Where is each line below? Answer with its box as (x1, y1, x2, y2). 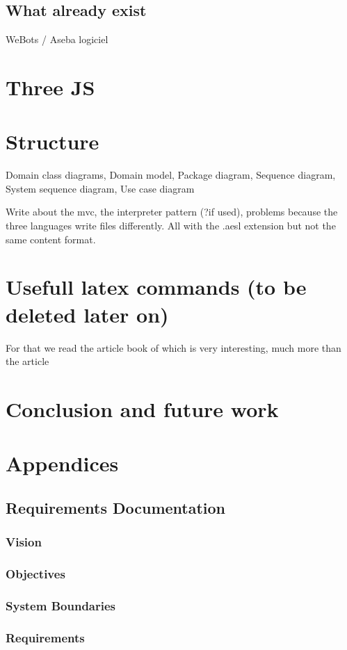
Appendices (6, 449, 119, 478)
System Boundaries (6, 596, 115, 614)
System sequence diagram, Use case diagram (6, 181, 195, 195)
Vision (6, 533, 42, 551)
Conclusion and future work (6, 394, 279, 423)
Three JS (6, 72, 95, 101)
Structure (6, 127, 99, 156)
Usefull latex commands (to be (6, 273, 307, 301)
